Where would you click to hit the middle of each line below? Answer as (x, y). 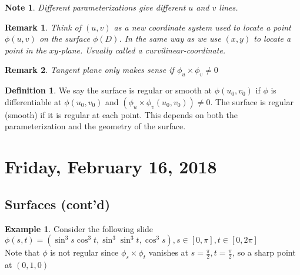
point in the (26, 50)
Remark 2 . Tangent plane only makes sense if (89, 70)
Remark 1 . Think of (43, 27)
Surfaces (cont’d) (58, 204)
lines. (229, 7)
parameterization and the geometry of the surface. (95, 126)
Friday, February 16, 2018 (111, 167)
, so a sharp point (264, 252)
